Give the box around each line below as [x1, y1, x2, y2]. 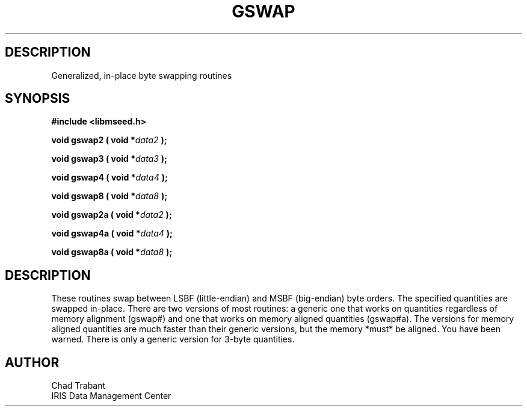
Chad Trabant [51, 380, 106, 391]
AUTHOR [5, 354, 60, 370]
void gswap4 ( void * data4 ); [51, 172, 168, 183]
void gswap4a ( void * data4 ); [51, 228, 173, 239]
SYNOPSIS [5, 91, 70, 107]
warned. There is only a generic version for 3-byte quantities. [51, 334, 295, 345]
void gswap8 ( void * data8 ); [51, 191, 167, 202]
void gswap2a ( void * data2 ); [51, 209, 172, 220]
